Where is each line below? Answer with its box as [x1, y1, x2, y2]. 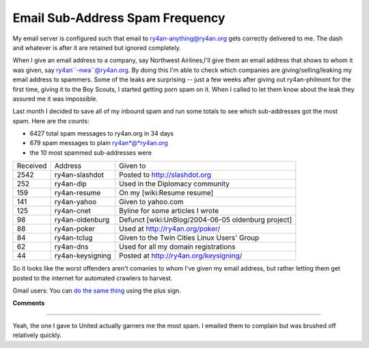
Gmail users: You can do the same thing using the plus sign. [12, 286, 181, 295]
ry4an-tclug [54, 233, 93, 243]
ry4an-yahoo [54, 197, 97, 207]
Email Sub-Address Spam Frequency [12, 10, 225, 25]
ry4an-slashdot [54, 170, 104, 179]
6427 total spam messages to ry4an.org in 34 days [29, 129, 174, 138]
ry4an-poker [54, 224, 96, 234]
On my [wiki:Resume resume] [118, 188, 214, 198]
